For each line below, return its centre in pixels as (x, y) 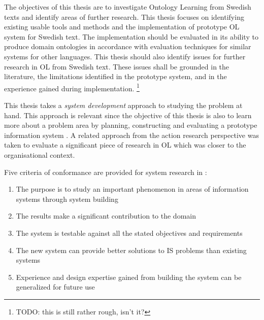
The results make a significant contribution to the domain (106, 216)
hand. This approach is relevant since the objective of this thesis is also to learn (128, 115)
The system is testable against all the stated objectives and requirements (129, 233)
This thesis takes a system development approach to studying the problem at (123, 105)
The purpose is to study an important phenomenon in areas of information (132, 189)
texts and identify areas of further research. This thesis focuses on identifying (124, 16)
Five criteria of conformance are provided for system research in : (106, 172)
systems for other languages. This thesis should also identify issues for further (125, 56)
